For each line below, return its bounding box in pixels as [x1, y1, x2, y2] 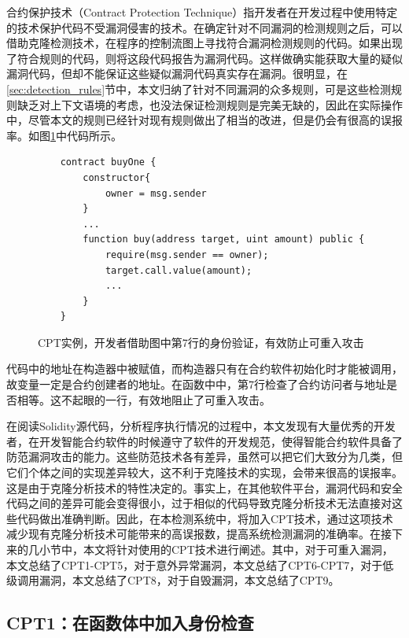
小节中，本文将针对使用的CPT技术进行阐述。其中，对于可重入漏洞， [39, 541, 393, 557]
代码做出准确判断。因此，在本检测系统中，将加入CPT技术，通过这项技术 [17, 510, 393, 526]
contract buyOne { [60, 157, 157, 168]
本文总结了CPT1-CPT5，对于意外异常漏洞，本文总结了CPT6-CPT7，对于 [6, 556, 383, 573]
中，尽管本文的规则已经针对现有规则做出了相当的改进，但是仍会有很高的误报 [6, 112, 403, 128]
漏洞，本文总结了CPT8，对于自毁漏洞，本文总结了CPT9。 [39, 572, 340, 588]
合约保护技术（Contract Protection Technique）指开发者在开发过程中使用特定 [6, 4, 398, 20]
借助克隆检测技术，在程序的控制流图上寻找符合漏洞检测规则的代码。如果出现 [6, 35, 403, 51]
